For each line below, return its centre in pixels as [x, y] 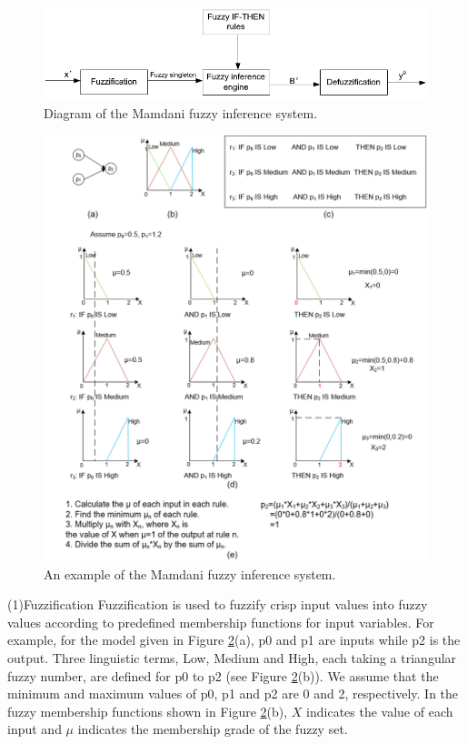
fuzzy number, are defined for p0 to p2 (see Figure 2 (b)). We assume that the [223, 675]
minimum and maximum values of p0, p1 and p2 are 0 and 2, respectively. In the [233, 694]
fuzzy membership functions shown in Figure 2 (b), [148, 711]
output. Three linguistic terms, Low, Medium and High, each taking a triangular [232, 657]
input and [35, 729]
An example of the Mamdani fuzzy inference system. [190, 573]
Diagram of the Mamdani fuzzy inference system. [181, 112]
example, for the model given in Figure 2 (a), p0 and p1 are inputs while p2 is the [234, 640]
